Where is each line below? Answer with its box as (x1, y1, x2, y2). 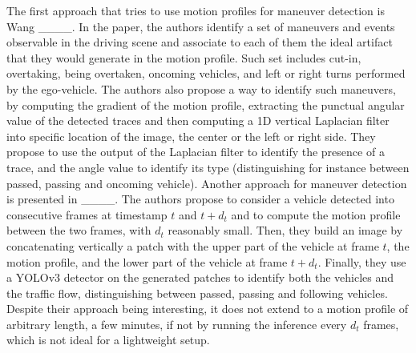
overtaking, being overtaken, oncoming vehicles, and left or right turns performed (6, 65, 406, 82)
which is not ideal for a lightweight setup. (6, 331, 210, 348)
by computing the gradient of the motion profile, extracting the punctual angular (6, 96, 405, 113)
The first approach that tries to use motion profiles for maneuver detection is (6, 2, 385, 18)
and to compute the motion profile (231, 206, 401, 223)
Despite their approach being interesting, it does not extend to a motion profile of (6, 300, 409, 317)
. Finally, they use (317, 253, 406, 270)
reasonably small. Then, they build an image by (168, 222, 403, 239)
